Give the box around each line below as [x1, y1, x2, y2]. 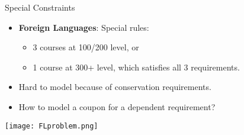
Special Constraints [5, 1, 75, 13]
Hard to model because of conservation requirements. [18, 81, 211, 93]
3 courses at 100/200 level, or [33, 41, 139, 53]
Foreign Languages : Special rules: [18, 21, 149, 33]
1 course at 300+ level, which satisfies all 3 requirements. [33, 60, 240, 73]
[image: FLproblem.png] [5, 121, 98, 130]
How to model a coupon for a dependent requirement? [18, 100, 216, 112]
